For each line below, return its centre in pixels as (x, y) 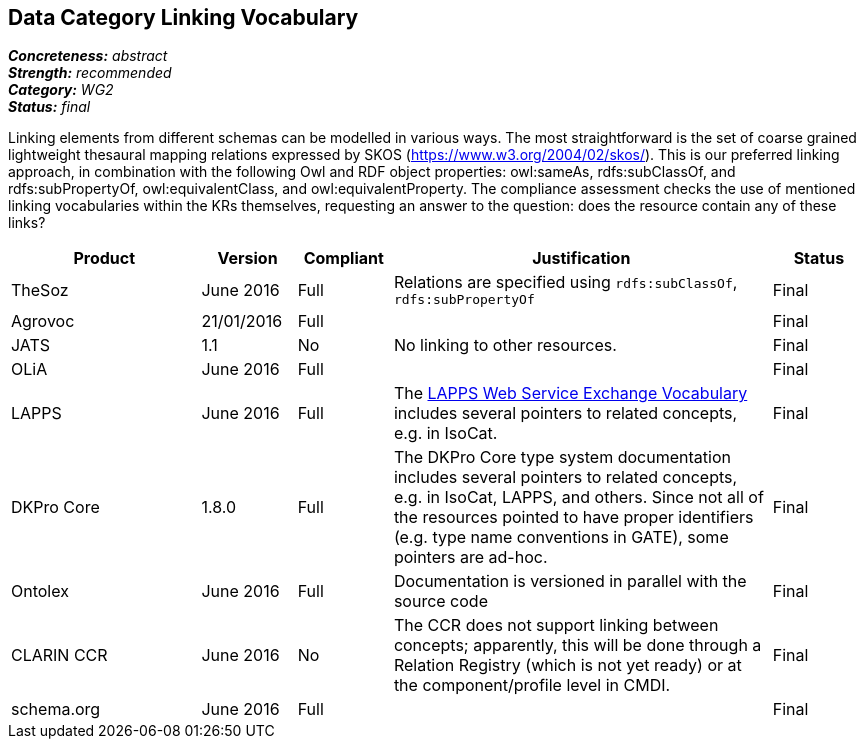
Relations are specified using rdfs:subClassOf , (565, 282)
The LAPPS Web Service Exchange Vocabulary (570, 393)
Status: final (49, 107)
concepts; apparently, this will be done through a (577, 645)
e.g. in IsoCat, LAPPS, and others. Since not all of (578, 497)
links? (27, 223)
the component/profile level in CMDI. (532, 685)
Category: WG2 (61, 90)
